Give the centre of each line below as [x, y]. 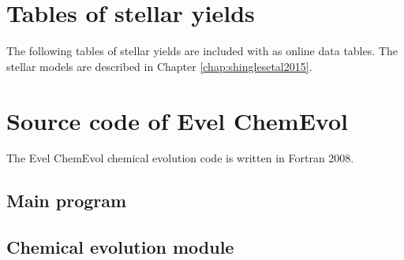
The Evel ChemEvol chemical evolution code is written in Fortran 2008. [180, 158]
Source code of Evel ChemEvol [177, 120]
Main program [67, 201]
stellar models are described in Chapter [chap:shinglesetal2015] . [159, 66]
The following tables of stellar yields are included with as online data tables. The [202, 51]
